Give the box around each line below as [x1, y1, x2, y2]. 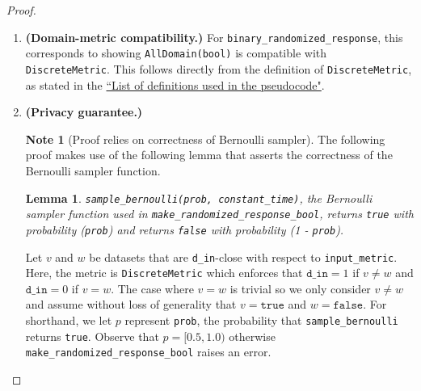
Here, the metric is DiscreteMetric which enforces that [25, 264, 303, 281]
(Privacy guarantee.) [25, 103, 143, 120]
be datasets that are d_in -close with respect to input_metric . [89, 248, 398, 265]
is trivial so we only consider [229, 280, 371, 296]
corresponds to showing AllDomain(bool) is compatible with [25, 44, 327, 61]
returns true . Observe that [25, 327, 159, 344]
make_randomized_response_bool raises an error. [25, 343, 272, 360]
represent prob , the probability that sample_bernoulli [124, 312, 398, 328]
